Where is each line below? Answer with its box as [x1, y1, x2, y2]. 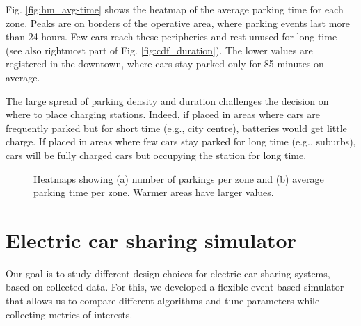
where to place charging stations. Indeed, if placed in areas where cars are [6, 107, 321, 122]
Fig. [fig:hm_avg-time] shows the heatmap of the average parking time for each [6, 2, 344, 16]
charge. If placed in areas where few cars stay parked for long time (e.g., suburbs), [6, 134, 356, 149]
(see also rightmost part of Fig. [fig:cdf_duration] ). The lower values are [6, 42, 313, 57]
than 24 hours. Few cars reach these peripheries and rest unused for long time [6, 29, 337, 44]
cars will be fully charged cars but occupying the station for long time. [6, 147, 307, 162]
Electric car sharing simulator [6, 225, 296, 254]
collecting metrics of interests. [6, 307, 133, 321]
